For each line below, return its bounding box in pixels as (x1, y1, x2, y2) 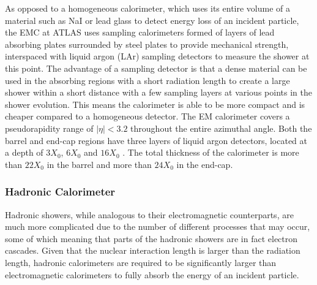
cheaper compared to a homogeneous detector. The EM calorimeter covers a (5, 110, 290, 123)
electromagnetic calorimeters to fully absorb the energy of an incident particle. (5, 268, 299, 281)
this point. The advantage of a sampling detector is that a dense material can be (5, 61, 307, 74)
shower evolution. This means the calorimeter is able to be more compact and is (5, 97, 305, 110)
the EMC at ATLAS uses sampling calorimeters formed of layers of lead (5, 26, 275, 39)
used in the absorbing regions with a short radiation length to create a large (5, 74, 290, 86)
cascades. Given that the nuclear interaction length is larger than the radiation (5, 244, 300, 257)
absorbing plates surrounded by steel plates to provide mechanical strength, (5, 37, 289, 50)
